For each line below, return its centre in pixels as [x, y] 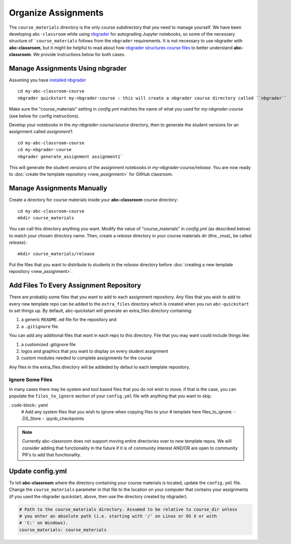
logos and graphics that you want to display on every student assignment [95, 351]
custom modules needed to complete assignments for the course [87, 358]
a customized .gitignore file [48, 344]
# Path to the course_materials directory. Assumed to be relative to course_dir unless [128, 509]
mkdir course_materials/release [56, 254]
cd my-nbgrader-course [45, 150]
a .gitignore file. [40, 326]
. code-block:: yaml [28, 405]
